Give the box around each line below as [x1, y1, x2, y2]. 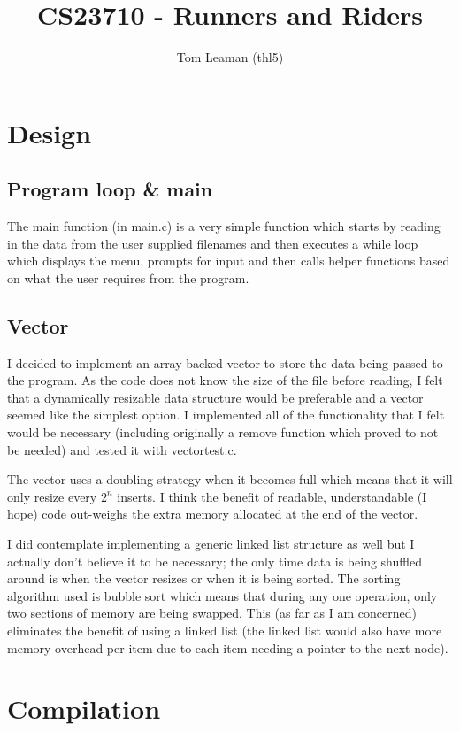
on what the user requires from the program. [7, 268, 249, 287]
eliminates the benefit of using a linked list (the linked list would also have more [7, 621, 442, 639]
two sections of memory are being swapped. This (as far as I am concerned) [7, 604, 417, 622]
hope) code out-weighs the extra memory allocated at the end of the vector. [7, 504, 418, 523]
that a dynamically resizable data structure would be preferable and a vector [7, 388, 424, 406]
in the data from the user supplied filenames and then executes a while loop [7, 234, 418, 252]
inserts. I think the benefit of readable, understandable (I [117, 487, 427, 505]
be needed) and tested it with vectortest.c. [7, 440, 237, 458]
